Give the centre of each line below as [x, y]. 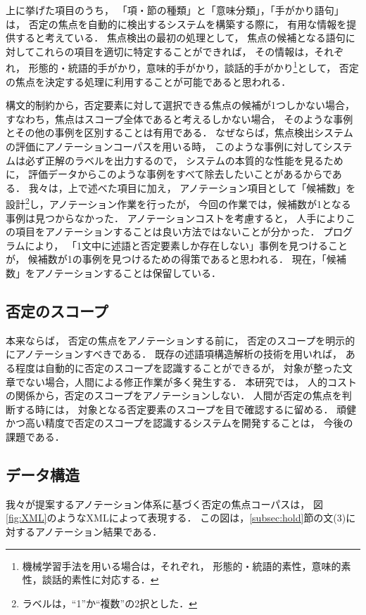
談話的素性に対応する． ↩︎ [100, 580]
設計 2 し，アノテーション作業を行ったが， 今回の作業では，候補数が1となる [178, 203]
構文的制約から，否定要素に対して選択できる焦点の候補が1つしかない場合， [180, 105]
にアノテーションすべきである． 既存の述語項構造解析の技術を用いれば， [174, 354]
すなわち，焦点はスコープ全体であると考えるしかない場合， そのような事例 [179, 118]
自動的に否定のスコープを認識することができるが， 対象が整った [194, 367]
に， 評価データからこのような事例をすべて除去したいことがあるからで [169, 174]
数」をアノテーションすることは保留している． [114, 273]
